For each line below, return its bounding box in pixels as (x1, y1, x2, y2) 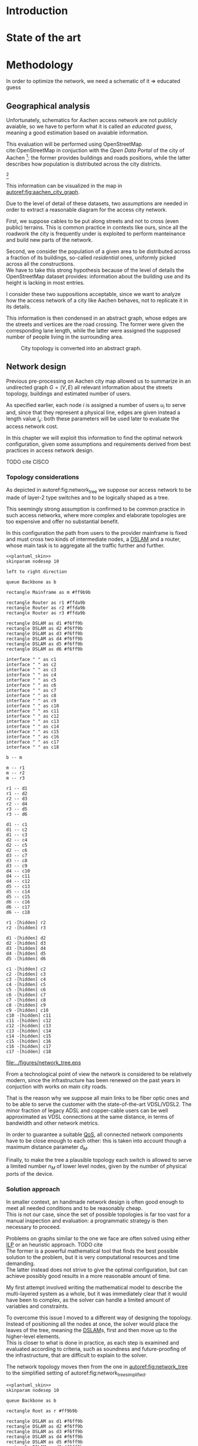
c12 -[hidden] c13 (6, 1023, 51, 1029)
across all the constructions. (6, 260, 75, 267)
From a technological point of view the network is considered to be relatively (6, 1070, 192, 1077)
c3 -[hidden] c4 (6, 977, 46, 982)
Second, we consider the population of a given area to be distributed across (6, 248, 191, 255)
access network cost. (6, 423, 59, 430)
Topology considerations (6, 473, 80, 481)
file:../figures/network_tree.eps (6, 1059, 81, 1066)
